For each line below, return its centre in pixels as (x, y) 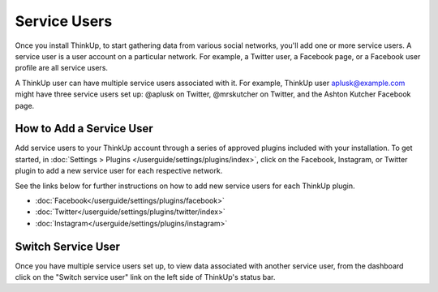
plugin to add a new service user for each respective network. (119, 171)
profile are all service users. (62, 68)
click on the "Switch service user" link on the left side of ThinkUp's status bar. (145, 277)
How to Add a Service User (84, 129)
